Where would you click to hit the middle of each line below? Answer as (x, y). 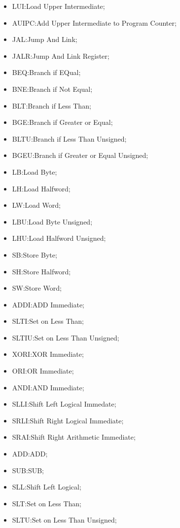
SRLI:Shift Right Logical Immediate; (68, 420)
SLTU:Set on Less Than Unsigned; (64, 520)
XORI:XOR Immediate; (48, 354)
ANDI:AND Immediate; (48, 387)
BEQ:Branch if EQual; (46, 72)
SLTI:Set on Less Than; (48, 321)
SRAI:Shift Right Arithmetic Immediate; (74, 437)
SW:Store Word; (37, 288)
